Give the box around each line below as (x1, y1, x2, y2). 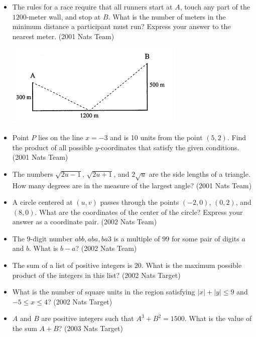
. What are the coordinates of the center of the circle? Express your (35, 206, 243, 217)
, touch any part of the (180, 2, 250, 12)
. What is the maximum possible (141, 260, 242, 270)
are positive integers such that (41, 313, 134, 323)
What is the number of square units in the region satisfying (12, 286, 195, 297)
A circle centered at (12, 197, 73, 207)
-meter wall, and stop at (26, 11, 101, 22)
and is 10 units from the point (110, 132, 203, 142)
